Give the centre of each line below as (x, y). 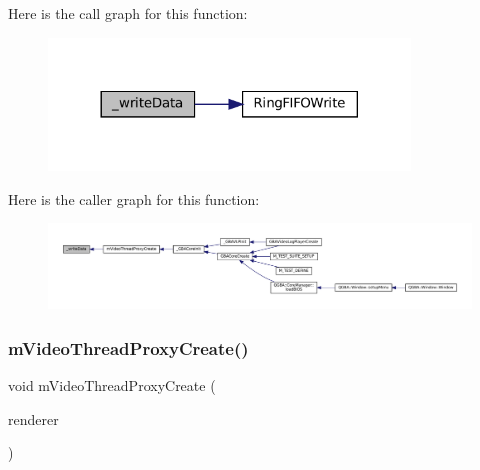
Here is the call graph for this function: (128, 13)
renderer (33, 418)
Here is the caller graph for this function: (134, 198)
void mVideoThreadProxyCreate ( (112, 384)
